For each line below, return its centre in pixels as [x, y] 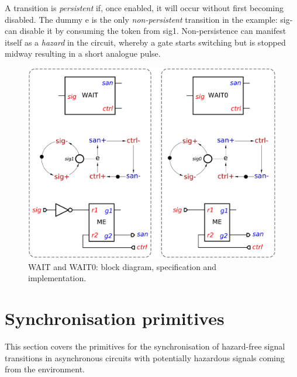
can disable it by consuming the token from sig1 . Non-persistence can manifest [146, 31]
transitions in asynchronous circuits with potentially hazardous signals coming [145, 357]
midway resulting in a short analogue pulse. [83, 53]
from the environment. [45, 369]
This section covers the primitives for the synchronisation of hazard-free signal [145, 346]
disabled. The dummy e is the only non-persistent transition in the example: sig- [149, 19]
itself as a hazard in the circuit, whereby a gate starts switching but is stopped [145, 42]
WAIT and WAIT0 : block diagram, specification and [122, 266]
